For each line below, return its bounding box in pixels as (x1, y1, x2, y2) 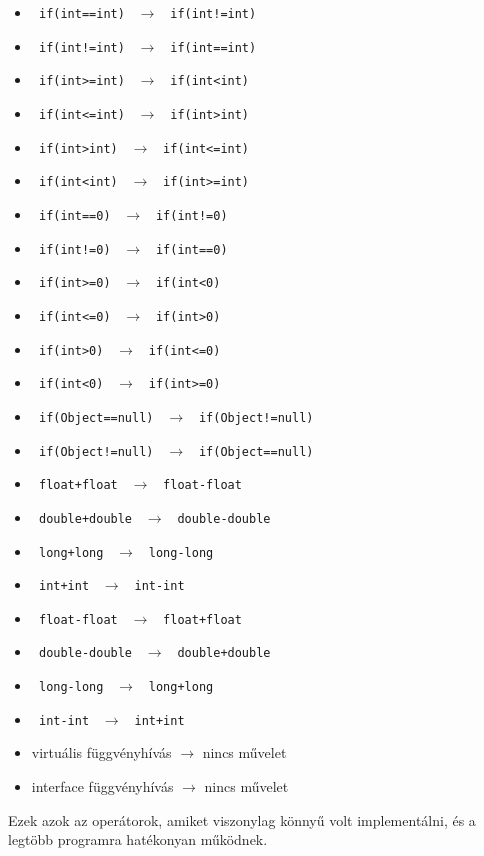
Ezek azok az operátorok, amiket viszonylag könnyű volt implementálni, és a (8, 809, 476, 830)
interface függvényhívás (31, 776, 174, 797)
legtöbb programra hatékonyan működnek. (8, 829, 268, 850)
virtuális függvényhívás (31, 742, 172, 763)
